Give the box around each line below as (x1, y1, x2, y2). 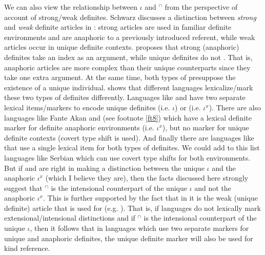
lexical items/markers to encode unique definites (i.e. (4, 102, 170, 112)
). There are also (209, 102, 261, 112)
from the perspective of (165, 2, 238, 12)
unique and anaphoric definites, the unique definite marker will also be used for (4, 232, 253, 243)
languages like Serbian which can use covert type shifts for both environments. (4, 152, 251, 163)
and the (212, 162, 236, 173)
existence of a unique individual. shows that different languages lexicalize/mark (4, 82, 253, 92)
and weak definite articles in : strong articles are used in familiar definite (4, 22, 232, 32)
